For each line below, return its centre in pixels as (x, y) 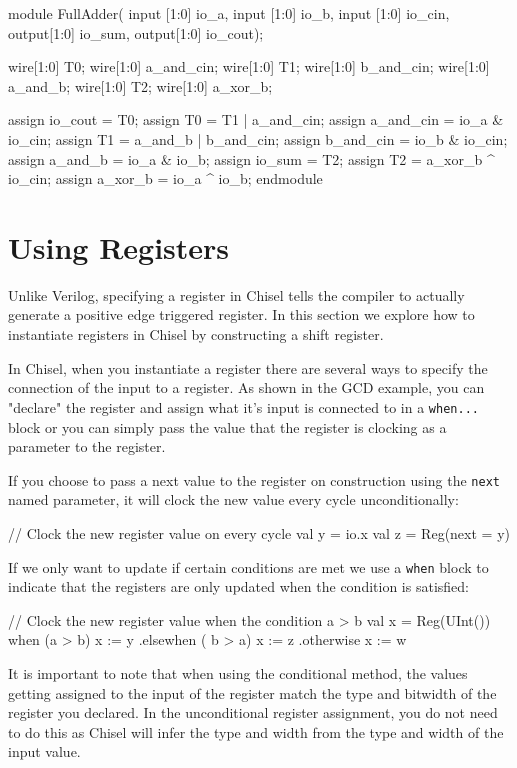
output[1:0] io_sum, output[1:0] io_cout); (136, 32)
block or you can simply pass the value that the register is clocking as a (227, 426)
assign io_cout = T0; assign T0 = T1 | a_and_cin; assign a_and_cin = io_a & (256, 119)
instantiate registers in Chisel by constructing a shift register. (196, 334)
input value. (44, 751)
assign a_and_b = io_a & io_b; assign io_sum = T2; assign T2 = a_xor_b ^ (251, 158)
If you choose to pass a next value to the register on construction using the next (254, 479)
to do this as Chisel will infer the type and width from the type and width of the (256, 731)
